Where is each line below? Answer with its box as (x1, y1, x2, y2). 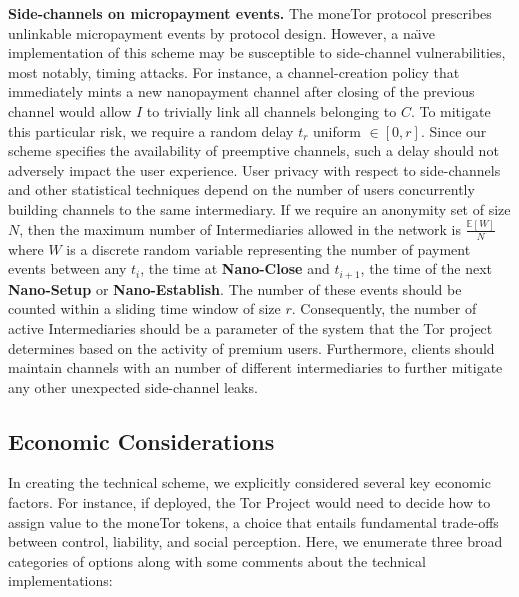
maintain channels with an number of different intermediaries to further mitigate (8, 357, 503, 378)
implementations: (8, 570, 113, 591)
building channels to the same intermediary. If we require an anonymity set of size (8, 198, 511, 219)
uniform (313, 120, 361, 141)
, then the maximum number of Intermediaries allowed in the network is (19, 218, 461, 239)
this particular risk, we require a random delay (8, 120, 294, 141)
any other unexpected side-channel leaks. (8, 376, 258, 397)
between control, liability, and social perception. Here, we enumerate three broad (8, 531, 503, 552)
